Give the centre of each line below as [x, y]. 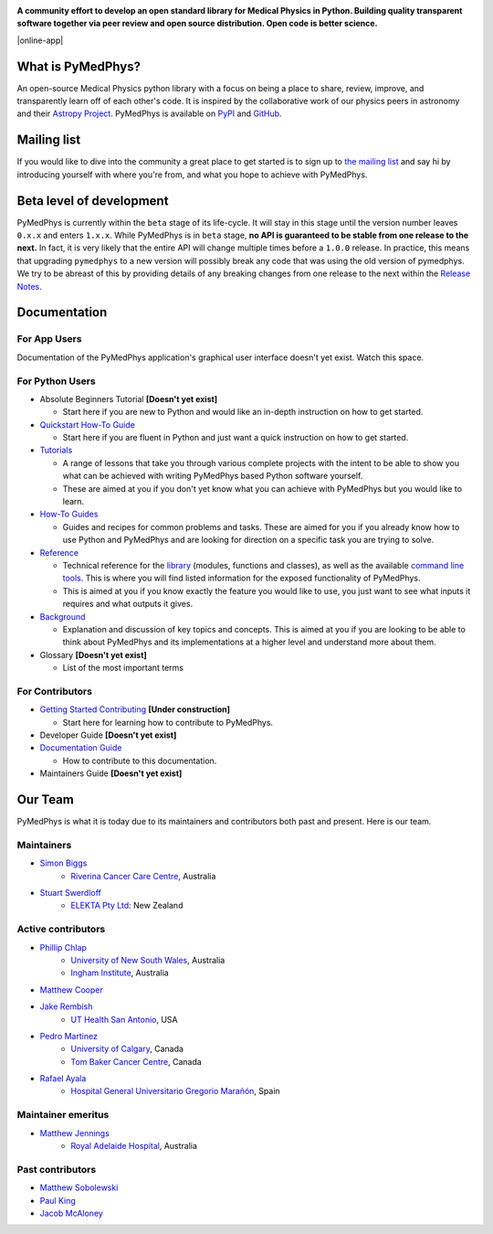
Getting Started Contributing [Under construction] [135, 709]
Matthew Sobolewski [79, 1187]
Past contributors [57, 1169]
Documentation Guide [81, 748]
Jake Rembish [66, 1006]
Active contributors [61, 930]
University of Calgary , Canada [127, 1049]
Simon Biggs [63, 863]
